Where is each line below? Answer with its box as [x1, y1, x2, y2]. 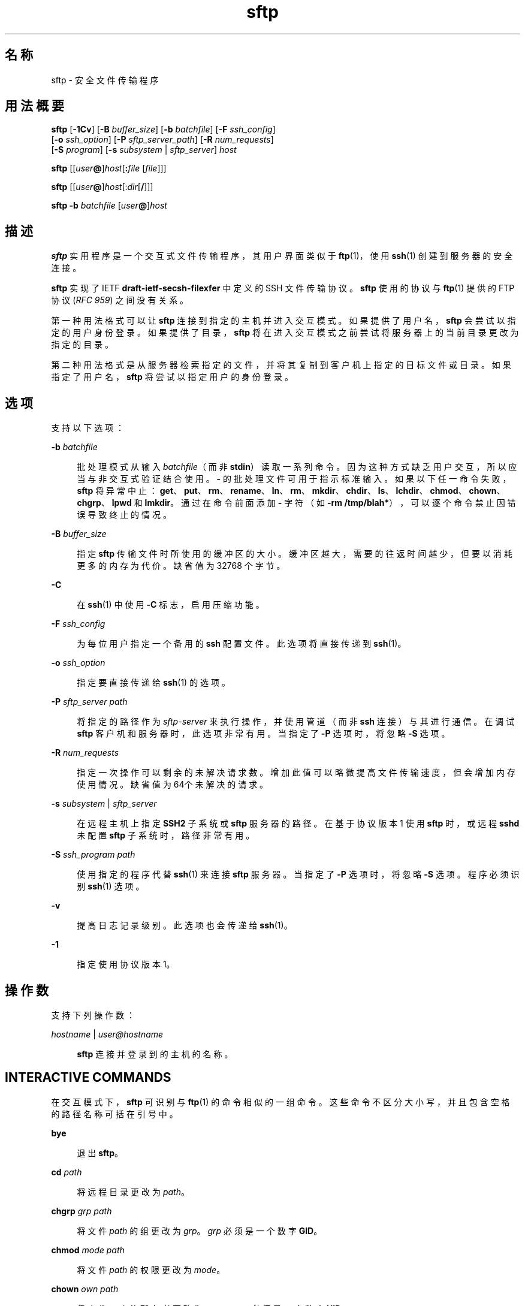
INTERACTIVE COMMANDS [5, 1070, 171, 1085]
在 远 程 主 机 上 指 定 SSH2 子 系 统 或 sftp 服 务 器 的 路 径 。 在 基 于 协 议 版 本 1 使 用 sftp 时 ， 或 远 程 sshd [77, 818, 520, 829]
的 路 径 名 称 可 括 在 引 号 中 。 [51, 1108, 178, 1119]
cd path [51, 1166, 82, 1177]
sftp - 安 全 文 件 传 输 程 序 [51, 74, 159, 85]
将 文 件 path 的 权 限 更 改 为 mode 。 [77, 1264, 225, 1275]
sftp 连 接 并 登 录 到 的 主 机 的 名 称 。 [77, 1048, 233, 1059]
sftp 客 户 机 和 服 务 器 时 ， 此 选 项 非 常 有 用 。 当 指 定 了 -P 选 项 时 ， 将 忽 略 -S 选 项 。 [77, 728, 450, 739]
